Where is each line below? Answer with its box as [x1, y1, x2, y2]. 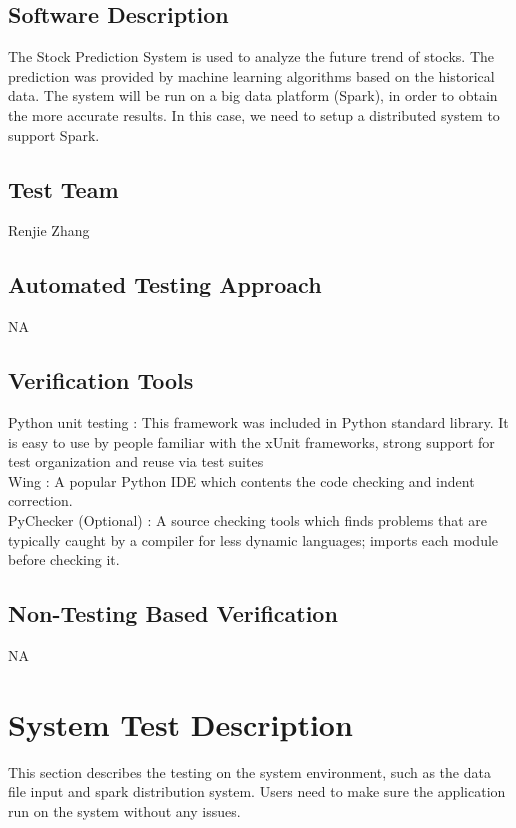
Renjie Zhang [8, 220, 90, 241]
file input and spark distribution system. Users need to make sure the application [8, 781, 506, 802]
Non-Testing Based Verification [8, 598, 338, 629]
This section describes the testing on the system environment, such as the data [8, 761, 491, 782]
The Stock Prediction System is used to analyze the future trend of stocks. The [8, 46, 495, 67]
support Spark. [8, 124, 100, 145]
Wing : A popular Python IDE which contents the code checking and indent [8, 470, 475, 491]
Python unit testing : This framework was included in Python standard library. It [8, 411, 509, 432]
